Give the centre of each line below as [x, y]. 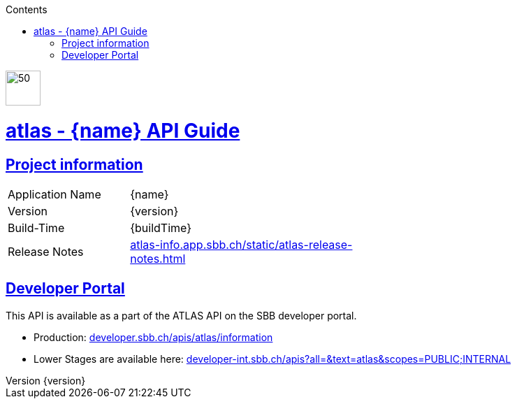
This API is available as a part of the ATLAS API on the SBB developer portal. [181, 315]
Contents [27, 9]
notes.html [158, 258]
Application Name [54, 194]
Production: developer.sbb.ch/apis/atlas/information [153, 337]
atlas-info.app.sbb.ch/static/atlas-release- [241, 244]
